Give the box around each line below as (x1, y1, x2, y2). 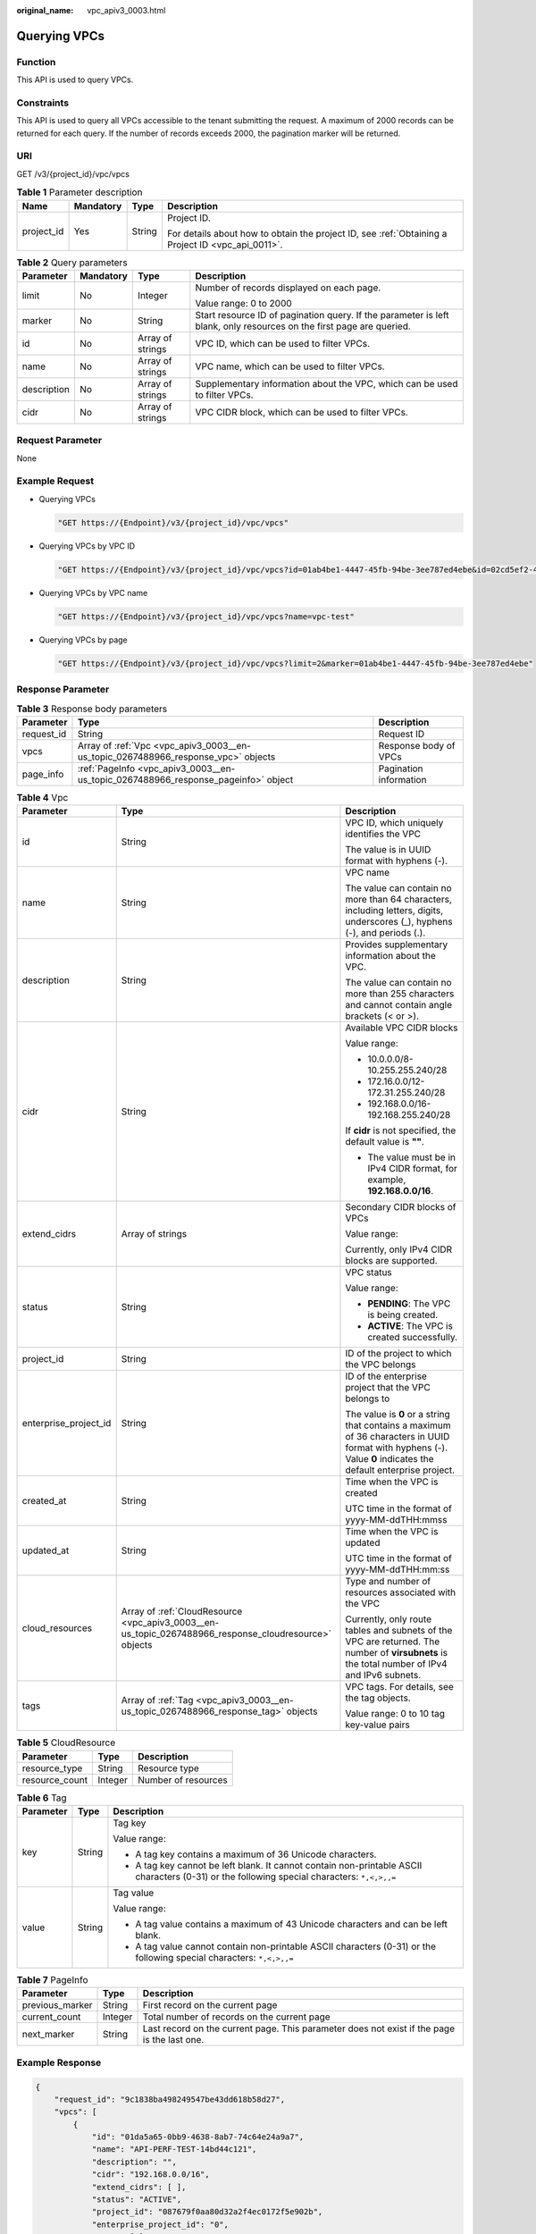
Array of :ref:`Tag (121, 1694, 194, 1707)
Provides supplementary (345, 938, 448, 951)
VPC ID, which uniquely (345, 817, 444, 829)
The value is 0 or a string (345, 1408, 450, 1421)
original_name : (16, 5, 74, 15)
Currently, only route (345, 1613, 432, 1625)
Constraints (16, 97, 70, 109)
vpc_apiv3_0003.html (87, 5, 166, 15)
